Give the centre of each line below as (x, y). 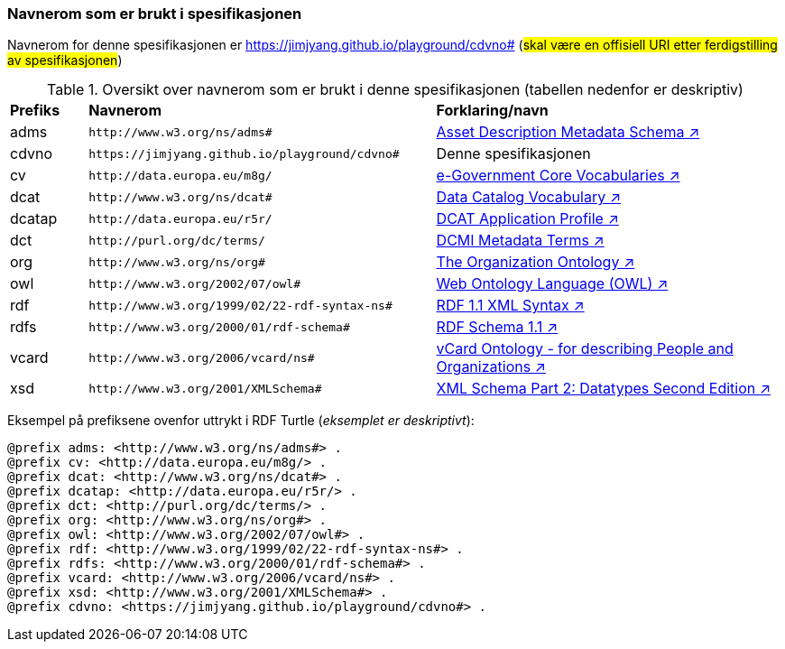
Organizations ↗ (491, 367)
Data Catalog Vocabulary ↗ (529, 197)
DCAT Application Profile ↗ (527, 219)
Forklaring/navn (492, 111)
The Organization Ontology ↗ (536, 262)
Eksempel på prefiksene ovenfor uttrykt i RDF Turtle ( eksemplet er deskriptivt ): (241, 421)
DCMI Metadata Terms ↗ (520, 241)
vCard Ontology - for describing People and (585, 349)
